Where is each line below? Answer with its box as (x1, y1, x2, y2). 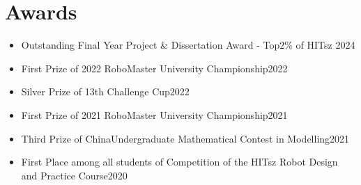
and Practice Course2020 (21, 168, 128, 182)
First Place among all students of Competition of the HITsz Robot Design (21, 154, 338, 169)
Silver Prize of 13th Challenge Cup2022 (21, 84, 190, 99)
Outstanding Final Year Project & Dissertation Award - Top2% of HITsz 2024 (21, 38, 355, 52)
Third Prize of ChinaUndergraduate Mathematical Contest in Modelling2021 (21, 131, 350, 145)
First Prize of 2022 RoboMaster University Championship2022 (21, 61, 288, 75)
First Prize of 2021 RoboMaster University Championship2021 (21, 107, 288, 122)
